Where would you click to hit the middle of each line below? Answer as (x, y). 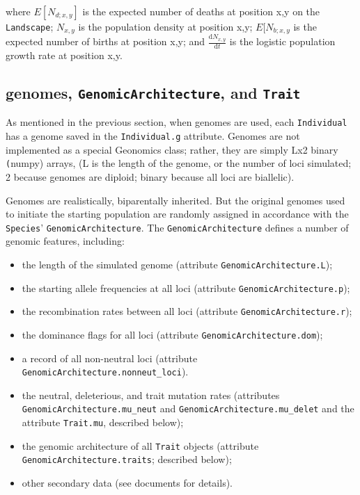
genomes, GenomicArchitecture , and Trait (153, 92)
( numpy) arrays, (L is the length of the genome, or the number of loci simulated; (179, 163)
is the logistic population (282, 41)
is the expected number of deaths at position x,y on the (201, 11)
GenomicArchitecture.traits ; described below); (127, 459)
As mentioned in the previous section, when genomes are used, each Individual (177, 122)
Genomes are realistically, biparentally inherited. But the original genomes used (175, 200)
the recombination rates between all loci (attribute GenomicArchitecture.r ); (187, 311)
